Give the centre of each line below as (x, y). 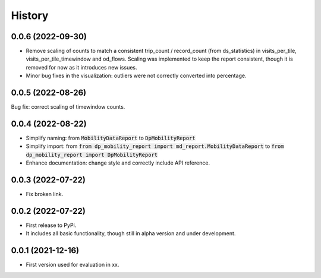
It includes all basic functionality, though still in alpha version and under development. (131, 233)
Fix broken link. (45, 194)
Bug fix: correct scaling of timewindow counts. (68, 107)
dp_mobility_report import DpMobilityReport (92, 155)
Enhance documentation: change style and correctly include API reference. (118, 163)
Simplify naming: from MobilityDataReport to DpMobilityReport (111, 138)
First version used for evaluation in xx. (73, 265)
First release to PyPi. (51, 225)
